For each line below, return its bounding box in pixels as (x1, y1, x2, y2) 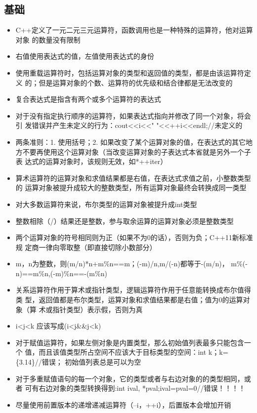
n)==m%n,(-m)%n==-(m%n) (15, 268, 107, 278)
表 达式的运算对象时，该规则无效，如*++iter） (15, 156, 168, 166)
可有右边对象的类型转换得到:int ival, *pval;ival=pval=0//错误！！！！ (25, 383, 246, 393)
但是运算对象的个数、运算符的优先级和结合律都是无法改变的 (39, 77, 233, 87)
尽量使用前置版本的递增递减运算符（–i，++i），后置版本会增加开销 (15, 399, 231, 410)
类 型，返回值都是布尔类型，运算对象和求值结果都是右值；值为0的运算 (15, 294, 243, 305)
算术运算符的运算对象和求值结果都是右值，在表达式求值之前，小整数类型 (15, 172, 251, 183)
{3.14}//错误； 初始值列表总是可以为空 (15, 357, 141, 367)
